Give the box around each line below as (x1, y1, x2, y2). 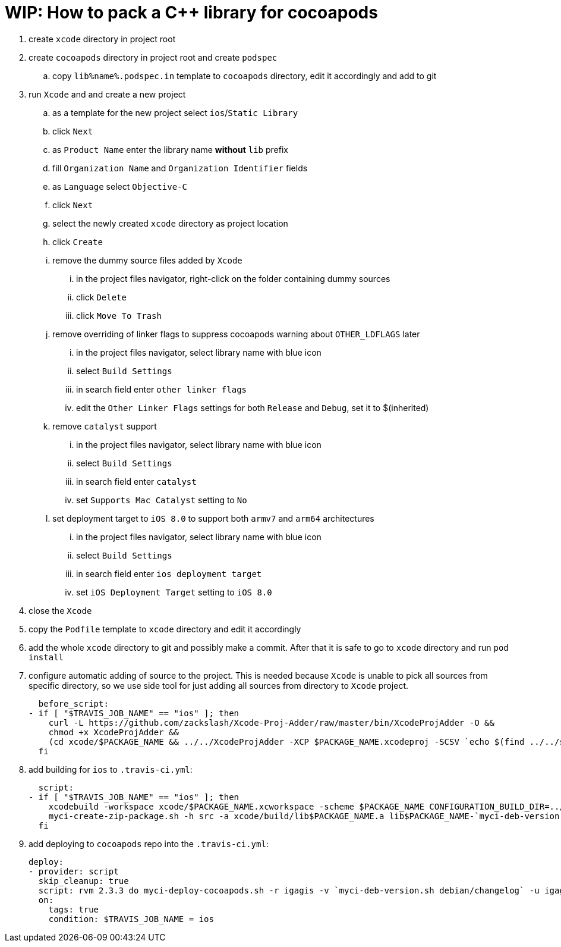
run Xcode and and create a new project (29, 89, 186, 99)
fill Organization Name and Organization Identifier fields (52, 162, 308, 173)
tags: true (48, 904, 99, 914)
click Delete (76, 291, 127, 302)
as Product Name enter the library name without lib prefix (52, 144, 288, 155)
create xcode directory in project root (29, 33, 176, 44)
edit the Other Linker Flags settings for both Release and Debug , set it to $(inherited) (76, 402, 429, 413)
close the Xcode (29, 605, 92, 616)
